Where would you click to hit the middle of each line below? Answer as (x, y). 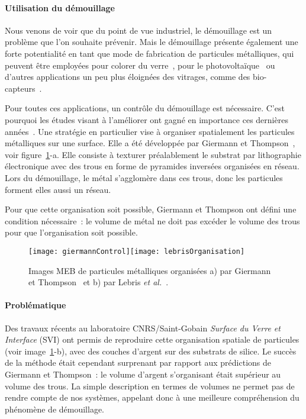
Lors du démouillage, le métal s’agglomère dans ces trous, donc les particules (144, 177)
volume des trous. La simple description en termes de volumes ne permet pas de (150, 386)
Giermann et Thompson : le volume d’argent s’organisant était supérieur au (143, 374)
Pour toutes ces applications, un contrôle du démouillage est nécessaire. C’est (145, 108)
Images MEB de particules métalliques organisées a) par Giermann (150, 270)
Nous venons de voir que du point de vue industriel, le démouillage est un (138, 30)
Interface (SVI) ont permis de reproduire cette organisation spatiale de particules (152, 339)
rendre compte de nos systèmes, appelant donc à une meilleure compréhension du (152, 397)
